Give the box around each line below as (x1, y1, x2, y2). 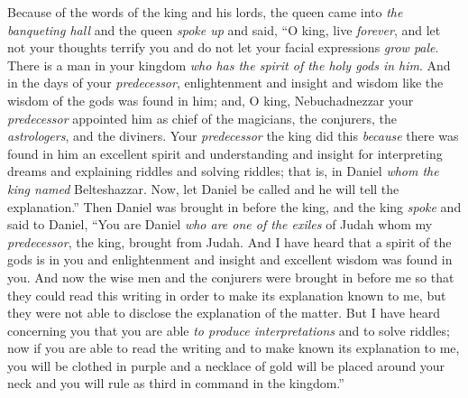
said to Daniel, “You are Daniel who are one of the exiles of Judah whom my (7, 215, 433, 234)
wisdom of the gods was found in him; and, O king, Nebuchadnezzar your (7, 90, 414, 109)
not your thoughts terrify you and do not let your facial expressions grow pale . (7, 38, 439, 57)
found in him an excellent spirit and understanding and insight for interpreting (7, 143, 443, 162)
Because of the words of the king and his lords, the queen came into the (7, 3, 403, 21)
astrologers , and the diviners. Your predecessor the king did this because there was (7, 126, 459, 145)
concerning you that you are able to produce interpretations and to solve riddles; (7, 320, 450, 339)
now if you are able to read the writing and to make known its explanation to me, (7, 338, 460, 357)
